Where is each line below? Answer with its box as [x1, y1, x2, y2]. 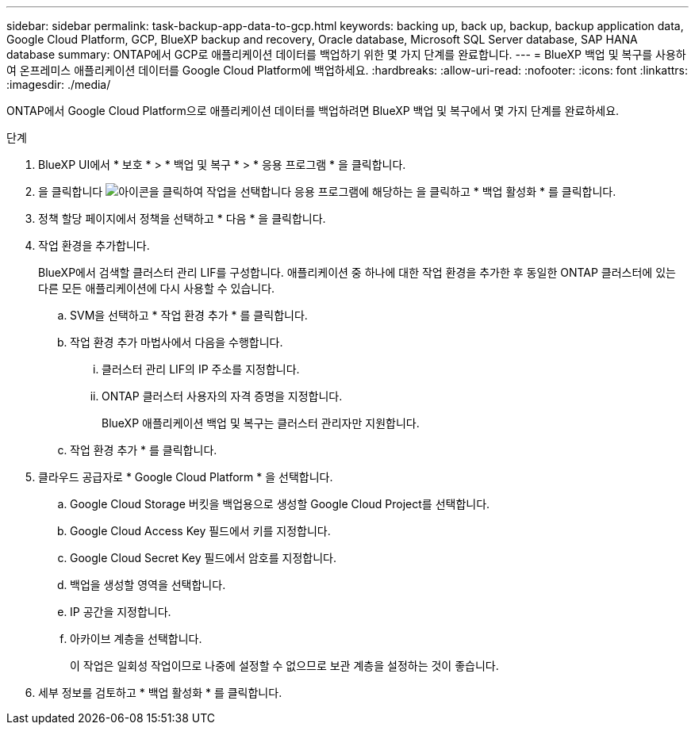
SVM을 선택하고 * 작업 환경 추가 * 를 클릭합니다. [70, 308, 308, 322]
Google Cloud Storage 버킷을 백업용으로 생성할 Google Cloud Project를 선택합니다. [70, 497, 490, 511]
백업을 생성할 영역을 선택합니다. [70, 578, 226, 591]
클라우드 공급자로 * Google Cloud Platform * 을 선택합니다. [38, 470, 333, 484]
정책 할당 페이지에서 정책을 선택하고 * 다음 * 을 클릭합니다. [38, 212, 326, 225]
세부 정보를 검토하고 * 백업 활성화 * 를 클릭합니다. [38, 686, 282, 699]
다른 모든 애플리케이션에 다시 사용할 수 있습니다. [38, 281, 275, 295]
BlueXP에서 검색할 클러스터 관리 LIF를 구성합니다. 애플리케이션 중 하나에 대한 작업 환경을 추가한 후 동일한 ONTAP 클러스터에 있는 [38, 266, 676, 279]
